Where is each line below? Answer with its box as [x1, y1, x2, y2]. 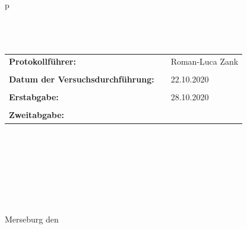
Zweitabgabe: [9, 109, 65, 121]
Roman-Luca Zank [170, 55, 239, 68]
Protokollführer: [9, 55, 76, 68]
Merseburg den [5, 212, 59, 225]
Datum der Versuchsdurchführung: [9, 73, 154, 85]
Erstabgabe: [9, 91, 59, 103]
